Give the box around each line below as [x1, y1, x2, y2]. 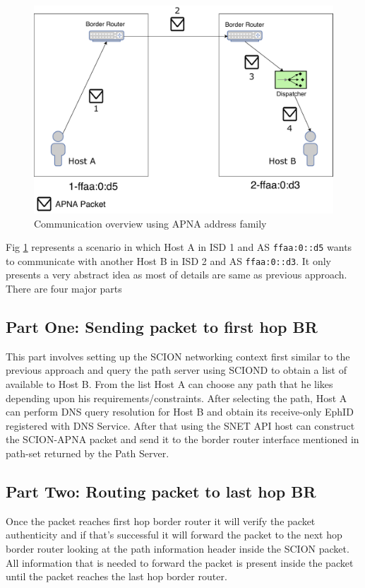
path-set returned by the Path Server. [6, 446, 169, 461]
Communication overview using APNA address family [34, 216, 267, 230]
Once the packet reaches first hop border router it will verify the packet [6, 513, 316, 528]
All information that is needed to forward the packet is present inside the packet [6, 555, 354, 570]
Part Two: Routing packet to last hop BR [6, 481, 316, 502]
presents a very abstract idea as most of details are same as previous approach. [6, 267, 347, 282]
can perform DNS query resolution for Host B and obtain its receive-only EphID [6, 404, 354, 419]
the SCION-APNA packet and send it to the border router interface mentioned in [6, 432, 359, 447]
